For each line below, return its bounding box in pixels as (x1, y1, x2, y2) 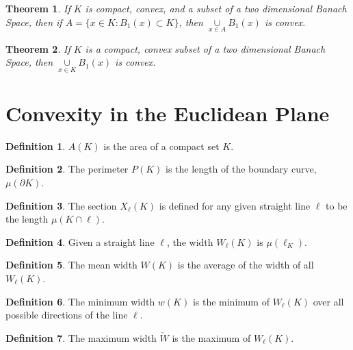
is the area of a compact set (103, 138, 220, 153)
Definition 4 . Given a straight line (5, 234, 155, 249)
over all (313, 294, 344, 308)
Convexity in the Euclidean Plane (5, 99, 330, 127)
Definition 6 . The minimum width (5, 294, 155, 308)
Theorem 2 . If (5, 41, 70, 55)
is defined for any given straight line (159, 198, 311, 212)
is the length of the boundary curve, (166, 162, 317, 176)
